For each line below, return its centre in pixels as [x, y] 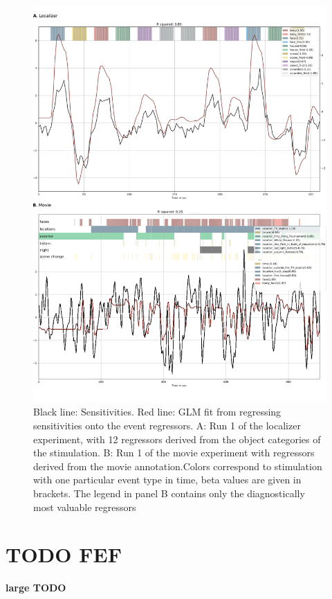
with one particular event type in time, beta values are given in [167, 480]
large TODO [36, 588]
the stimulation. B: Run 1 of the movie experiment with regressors [174, 453]
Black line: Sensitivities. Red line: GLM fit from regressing [157, 412]
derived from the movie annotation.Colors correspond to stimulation [178, 466]
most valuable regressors [85, 507]
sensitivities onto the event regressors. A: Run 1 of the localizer [167, 425]
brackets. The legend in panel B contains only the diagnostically [169, 493]
